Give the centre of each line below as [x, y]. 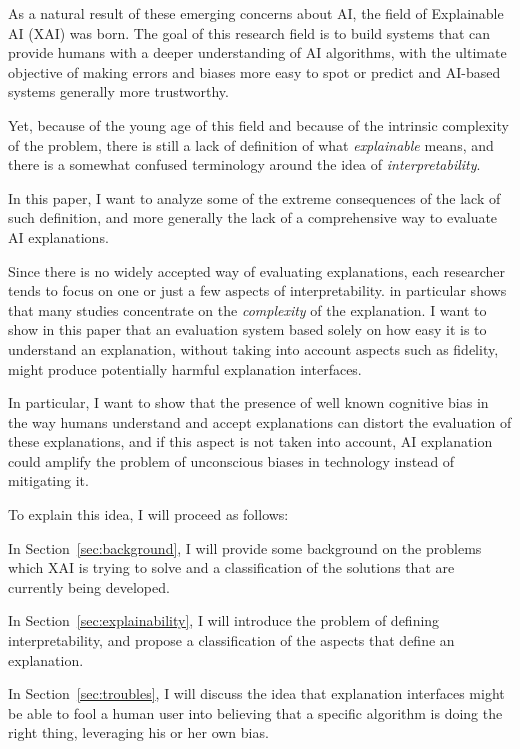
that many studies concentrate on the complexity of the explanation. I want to [247, 309]
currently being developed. [89, 586]
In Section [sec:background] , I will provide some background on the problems [245, 547]
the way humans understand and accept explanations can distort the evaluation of [260, 421]
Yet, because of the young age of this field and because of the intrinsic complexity [258, 124]
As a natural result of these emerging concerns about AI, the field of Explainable [256, 13]
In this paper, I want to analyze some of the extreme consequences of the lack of [254, 197]
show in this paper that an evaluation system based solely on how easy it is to [247, 329]
